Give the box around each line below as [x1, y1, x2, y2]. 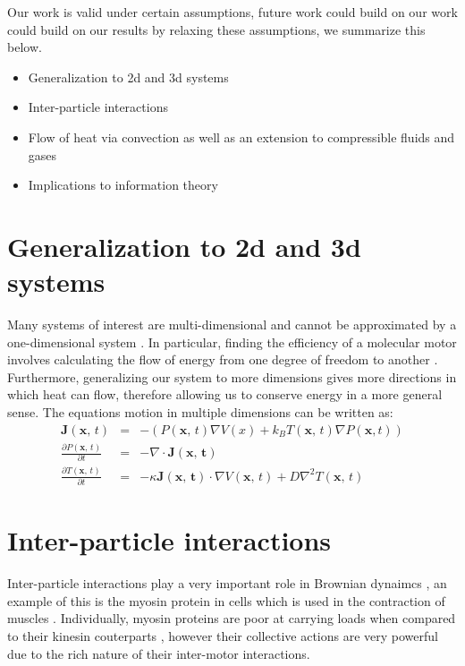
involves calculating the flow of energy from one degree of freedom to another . [7, 350, 438, 369]
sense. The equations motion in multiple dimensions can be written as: [7, 403, 393, 422]
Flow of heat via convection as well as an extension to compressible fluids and [28, 127, 455, 146]
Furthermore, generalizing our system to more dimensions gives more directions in [7, 367, 457, 386]
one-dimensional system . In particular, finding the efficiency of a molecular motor [7, 332, 457, 351]
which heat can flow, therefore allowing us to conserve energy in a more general [7, 385, 443, 404]
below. [7, 38, 42, 56]
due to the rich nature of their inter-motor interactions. [7, 644, 310, 662]
